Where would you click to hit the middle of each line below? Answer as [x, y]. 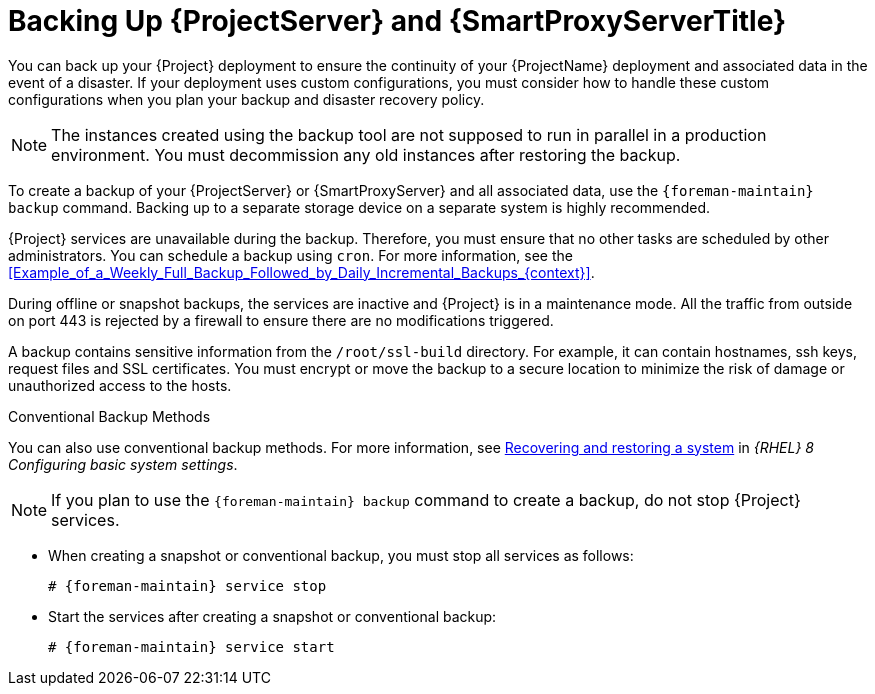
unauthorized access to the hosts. [120, 385]
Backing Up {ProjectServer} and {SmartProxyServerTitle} [397, 21]
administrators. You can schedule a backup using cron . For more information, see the [290, 255]
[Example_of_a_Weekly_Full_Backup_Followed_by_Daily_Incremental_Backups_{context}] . [301, 272]
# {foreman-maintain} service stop [187, 585]
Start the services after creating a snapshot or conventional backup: [272, 616]
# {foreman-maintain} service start [191, 646]
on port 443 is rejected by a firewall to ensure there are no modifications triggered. [281, 320]
